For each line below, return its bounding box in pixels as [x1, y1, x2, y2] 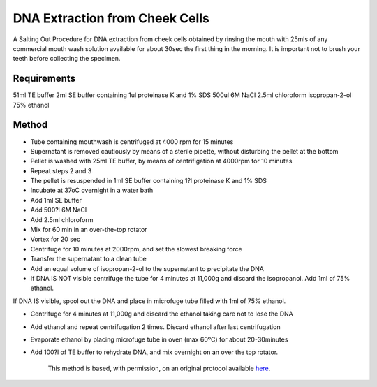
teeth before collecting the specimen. [13, 54, 121, 63]
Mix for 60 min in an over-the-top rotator [30, 226, 147, 234]
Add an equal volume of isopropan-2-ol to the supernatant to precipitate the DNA [30, 264, 265, 272]
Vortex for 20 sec [30, 235, 80, 244]
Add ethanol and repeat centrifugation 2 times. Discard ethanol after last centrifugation [30, 322, 281, 331]
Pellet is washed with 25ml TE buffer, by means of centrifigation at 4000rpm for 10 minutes [30, 157, 293, 166]
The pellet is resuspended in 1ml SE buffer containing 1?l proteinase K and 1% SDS [30, 177, 267, 185]
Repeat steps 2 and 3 [30, 166, 92, 175]
